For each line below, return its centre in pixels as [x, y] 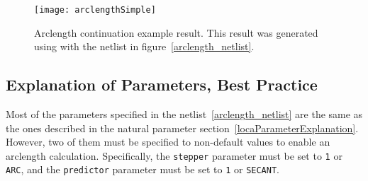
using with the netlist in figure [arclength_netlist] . [144, 46]
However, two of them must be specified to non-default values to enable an [168, 142]
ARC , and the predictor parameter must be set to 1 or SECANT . [143, 169]
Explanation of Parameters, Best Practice [162, 84]
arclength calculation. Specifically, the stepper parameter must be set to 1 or [174, 155]
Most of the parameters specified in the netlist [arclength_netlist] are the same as [184, 114]
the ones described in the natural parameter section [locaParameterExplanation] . [182, 128]
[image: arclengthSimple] [95, 10]
